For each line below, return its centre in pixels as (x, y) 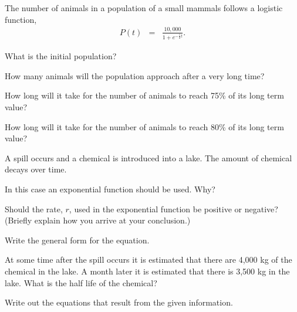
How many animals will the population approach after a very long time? (135, 75)
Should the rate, (34, 208)
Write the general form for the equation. (77, 240)
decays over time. (36, 169)
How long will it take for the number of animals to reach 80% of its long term (144, 126)
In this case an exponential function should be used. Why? (110, 189)
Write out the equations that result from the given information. (119, 302)
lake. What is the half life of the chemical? (81, 282)
